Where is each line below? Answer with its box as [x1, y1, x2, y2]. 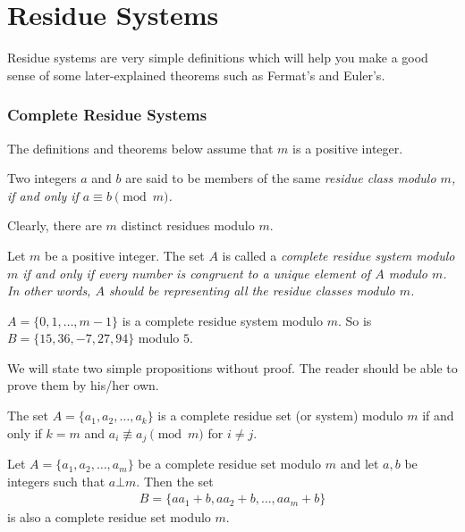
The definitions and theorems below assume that [7, 138, 274, 157]
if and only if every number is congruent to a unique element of [22, 263, 371, 282]
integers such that [7, 471, 106, 490]
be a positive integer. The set [45, 245, 205, 264]
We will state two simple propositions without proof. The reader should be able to [7, 358, 458, 377]
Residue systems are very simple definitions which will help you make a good [7, 48, 428, 67]
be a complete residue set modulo [138, 454, 322, 473]
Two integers [7, 169, 77, 187]
